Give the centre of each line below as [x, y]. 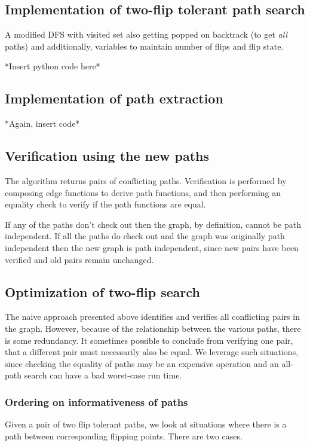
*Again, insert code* [42, 123]
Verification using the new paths [107, 156]
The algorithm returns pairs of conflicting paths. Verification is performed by [146, 180]
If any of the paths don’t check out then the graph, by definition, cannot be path [153, 224]
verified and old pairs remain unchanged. [79, 259]
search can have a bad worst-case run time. [103, 375]
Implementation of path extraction [114, 98]
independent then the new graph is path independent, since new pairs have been [152, 247]
